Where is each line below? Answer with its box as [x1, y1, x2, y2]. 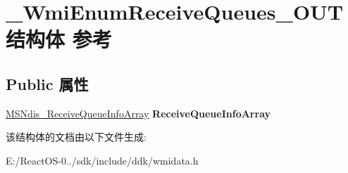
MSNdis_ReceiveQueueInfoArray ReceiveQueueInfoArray [6, 105, 271, 120]
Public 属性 [6, 72, 89, 94]
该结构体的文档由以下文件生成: [6, 129, 147, 144]
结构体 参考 [6, 25, 112, 53]
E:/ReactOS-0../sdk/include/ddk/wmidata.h [6, 153, 199, 167]
